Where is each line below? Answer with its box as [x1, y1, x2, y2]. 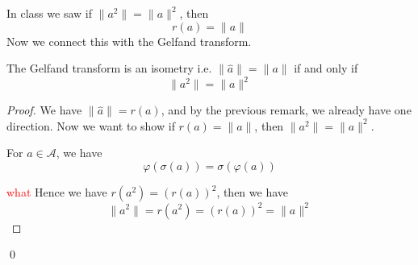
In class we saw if [6, 5, 92, 21]
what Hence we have [6, 184, 107, 201]
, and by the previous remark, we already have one [161, 101, 412, 118]
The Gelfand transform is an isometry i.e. [6, 60, 212, 77]
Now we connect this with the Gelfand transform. [6, 32, 252, 49]
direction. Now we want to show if [6, 117, 175, 134]
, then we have [216, 184, 289, 201]
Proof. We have [6, 101, 82, 118]
